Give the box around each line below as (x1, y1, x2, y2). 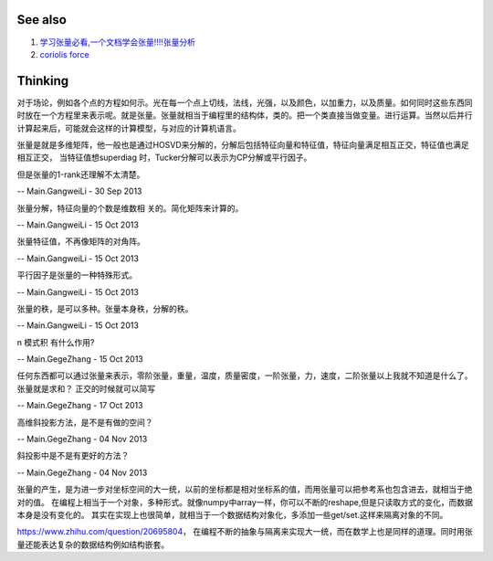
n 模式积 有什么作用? (16, 336, 95, 347)
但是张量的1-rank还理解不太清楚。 (16, 169, 145, 180)
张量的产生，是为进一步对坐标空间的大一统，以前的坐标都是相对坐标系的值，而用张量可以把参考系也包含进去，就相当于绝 (16, 484, 473, 495)
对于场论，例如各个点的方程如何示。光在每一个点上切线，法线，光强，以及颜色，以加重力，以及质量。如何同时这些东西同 (16, 97, 473, 108)
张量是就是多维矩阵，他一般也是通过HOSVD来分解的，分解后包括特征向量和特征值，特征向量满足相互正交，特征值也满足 (16, 139, 469, 150)
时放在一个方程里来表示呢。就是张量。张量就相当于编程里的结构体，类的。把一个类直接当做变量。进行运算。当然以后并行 (16, 110, 473, 121)
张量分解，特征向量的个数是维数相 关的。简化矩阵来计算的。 (16, 202, 244, 214)
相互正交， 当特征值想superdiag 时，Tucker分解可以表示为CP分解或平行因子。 (16, 152, 312, 164)
